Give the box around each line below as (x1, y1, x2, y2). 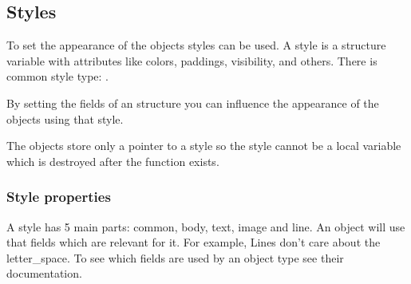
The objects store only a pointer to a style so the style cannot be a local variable (6, 137, 401, 154)
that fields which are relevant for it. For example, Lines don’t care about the (6, 234, 381, 250)
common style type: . (6, 68, 109, 85)
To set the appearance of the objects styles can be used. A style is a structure (6, 37, 386, 53)
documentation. (6, 265, 82, 282)
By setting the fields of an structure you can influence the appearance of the (6, 94, 379, 111)
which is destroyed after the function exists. (6, 152, 219, 169)
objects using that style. (6, 110, 124, 127)
